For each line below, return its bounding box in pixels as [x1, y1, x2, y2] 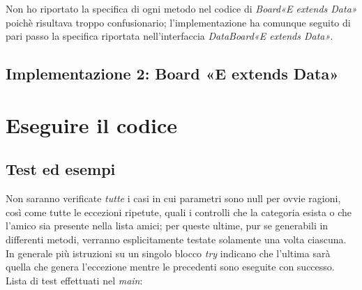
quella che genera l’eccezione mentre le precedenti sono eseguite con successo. [6, 259, 335, 274]
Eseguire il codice [6, 110, 178, 139]
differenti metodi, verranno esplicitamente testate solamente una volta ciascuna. [6, 231, 347, 246]
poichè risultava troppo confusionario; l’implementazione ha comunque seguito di [6, 15, 351, 29]
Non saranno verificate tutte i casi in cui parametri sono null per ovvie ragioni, [6, 191, 341, 206]
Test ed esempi [6, 158, 116, 180]
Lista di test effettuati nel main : [6, 273, 143, 287]
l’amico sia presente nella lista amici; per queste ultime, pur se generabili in [6, 218, 329, 233]
